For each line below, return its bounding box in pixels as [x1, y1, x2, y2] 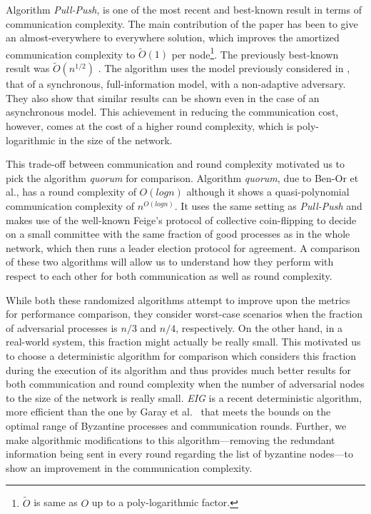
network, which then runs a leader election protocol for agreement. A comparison [6, 240, 360, 255]
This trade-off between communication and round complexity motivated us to [6, 156, 345, 171]
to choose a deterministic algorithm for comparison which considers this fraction [6, 348, 357, 363]
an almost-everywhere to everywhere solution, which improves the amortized [6, 30, 340, 45]
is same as [34, 495, 78, 510]
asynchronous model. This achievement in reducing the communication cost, [6, 104, 339, 119]
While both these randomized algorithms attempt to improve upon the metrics [6, 292, 350, 307]
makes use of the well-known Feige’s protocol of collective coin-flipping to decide [6, 212, 357, 227]
